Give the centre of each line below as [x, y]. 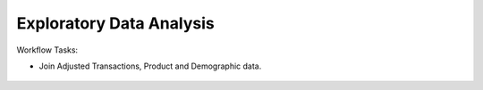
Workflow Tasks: [47, 50]
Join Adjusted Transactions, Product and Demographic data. [150, 66]
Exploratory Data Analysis [115, 23]
